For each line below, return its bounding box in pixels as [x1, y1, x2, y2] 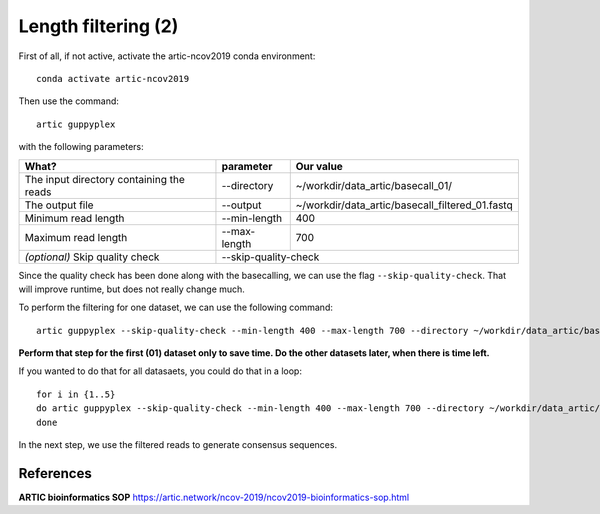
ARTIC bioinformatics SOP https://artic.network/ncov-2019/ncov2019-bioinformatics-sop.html [18, 491, 410, 503]
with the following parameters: [18, 141, 144, 153]
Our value [295, 159, 344, 173]
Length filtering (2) [18, 15, 179, 37]
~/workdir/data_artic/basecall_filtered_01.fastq [295, 198, 514, 212]
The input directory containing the [24, 172, 185, 186]
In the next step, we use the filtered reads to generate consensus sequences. [18, 439, 338, 451]
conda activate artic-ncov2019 [36, 73, 190, 84]
